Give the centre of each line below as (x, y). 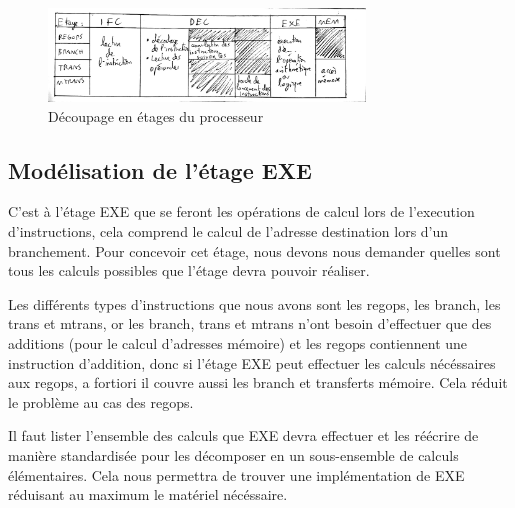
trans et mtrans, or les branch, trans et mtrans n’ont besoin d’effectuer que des (250, 323)
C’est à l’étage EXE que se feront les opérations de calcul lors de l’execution (241, 211)
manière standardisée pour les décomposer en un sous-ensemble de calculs (233, 455)
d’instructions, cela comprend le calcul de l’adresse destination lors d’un (228, 231)
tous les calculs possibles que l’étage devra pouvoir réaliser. (189, 270)
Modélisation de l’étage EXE (160, 169)
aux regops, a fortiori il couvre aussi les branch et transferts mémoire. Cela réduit (258, 382)
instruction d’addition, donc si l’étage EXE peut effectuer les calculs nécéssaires (252, 362)
